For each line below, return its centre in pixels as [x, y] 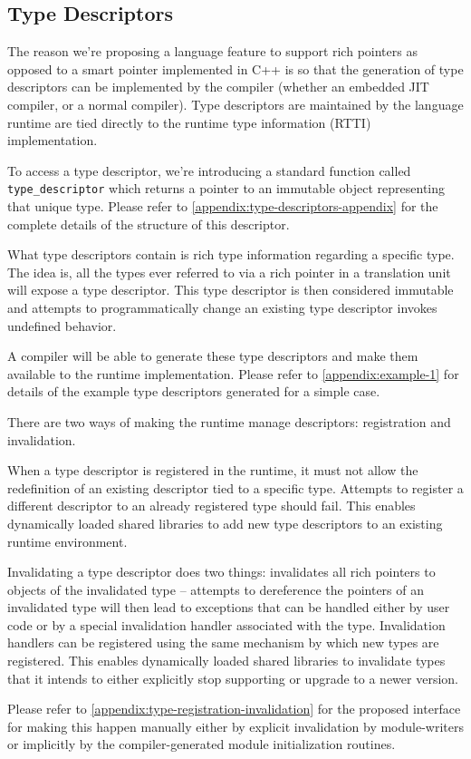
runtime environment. [67, 541]
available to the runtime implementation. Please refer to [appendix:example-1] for [233, 373]
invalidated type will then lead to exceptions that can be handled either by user [229, 607]
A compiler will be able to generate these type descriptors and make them [213, 356]
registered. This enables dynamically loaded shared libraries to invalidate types [226, 661]
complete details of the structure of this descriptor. [149, 224]
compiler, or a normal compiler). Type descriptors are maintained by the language [235, 104]
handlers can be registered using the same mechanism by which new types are [223, 642]
